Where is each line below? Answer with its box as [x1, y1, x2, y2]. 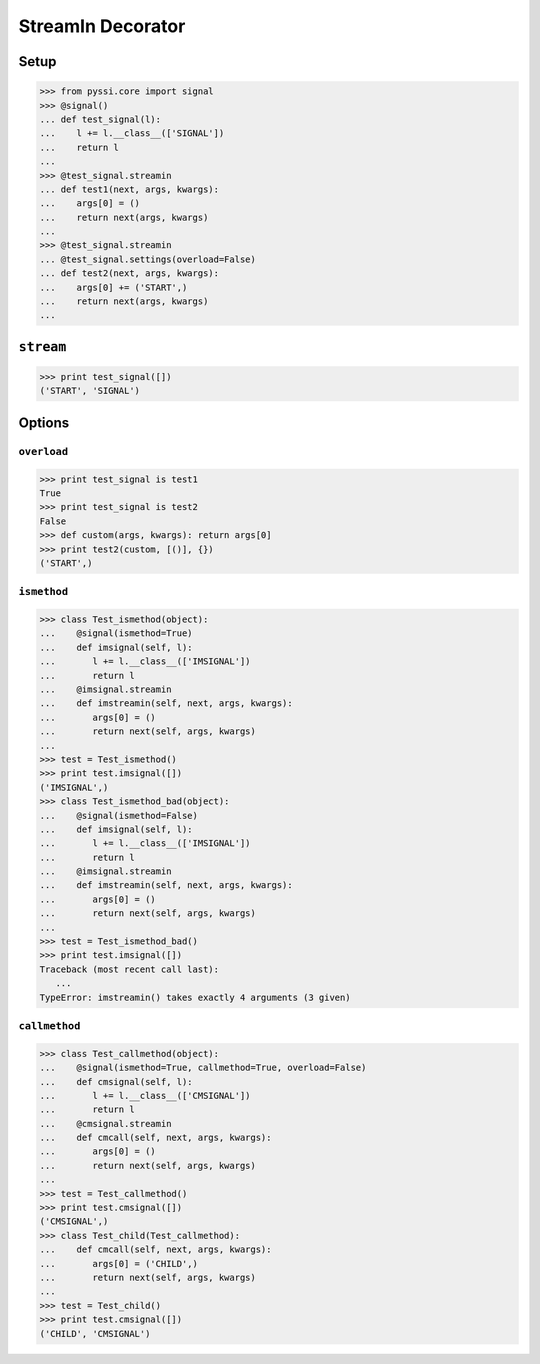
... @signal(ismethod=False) [39, 810, 199, 821]
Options [18, 414, 70, 431]
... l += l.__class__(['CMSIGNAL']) [39, 1090, 251, 1101]
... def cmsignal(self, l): [39, 1076, 194, 1087]
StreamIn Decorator [18, 15, 186, 37]
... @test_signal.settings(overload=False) [39, 253, 257, 265]
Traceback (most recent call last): [39, 963, 220, 975]
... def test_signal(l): [39, 113, 162, 125]
